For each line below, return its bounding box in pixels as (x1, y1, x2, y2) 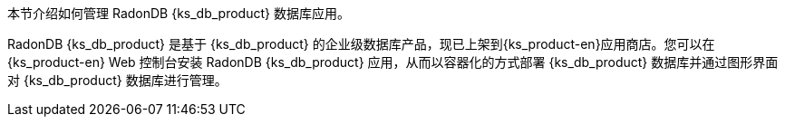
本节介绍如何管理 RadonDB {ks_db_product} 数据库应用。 (7, 5, 350, 21)
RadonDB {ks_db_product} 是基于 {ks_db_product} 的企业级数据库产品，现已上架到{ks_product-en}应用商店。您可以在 (7, 36, 715, 52)
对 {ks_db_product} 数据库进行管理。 (7, 72, 228, 88)
